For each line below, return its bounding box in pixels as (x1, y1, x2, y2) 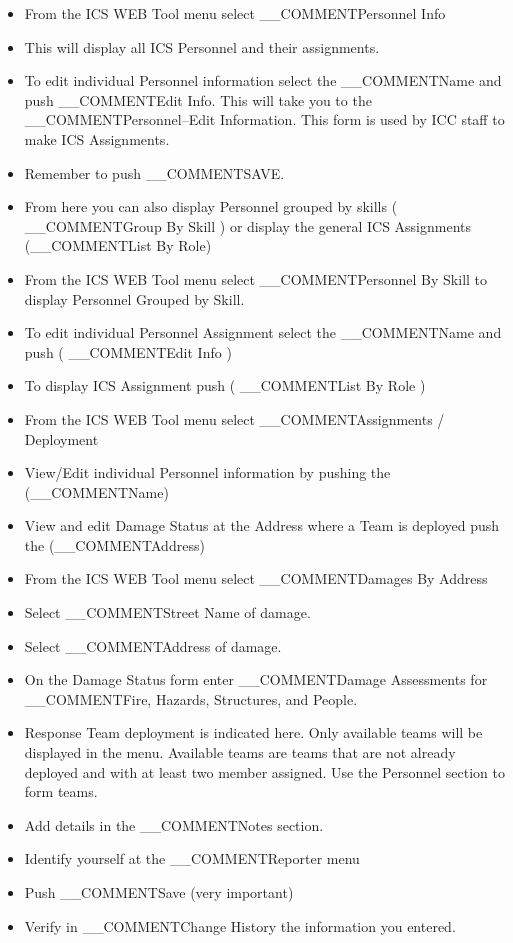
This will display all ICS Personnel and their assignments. (24, 36, 380, 57)
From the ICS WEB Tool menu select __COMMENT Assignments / (24, 408, 445, 429)
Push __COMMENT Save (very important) (24, 882, 294, 902)
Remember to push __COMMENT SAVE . (24, 162, 285, 183)
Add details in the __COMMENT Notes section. (24, 814, 324, 835)
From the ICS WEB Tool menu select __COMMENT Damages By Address (24, 568, 488, 589)
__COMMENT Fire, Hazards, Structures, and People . (24, 688, 358, 709)
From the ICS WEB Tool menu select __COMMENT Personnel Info (24, 3, 446, 23)
